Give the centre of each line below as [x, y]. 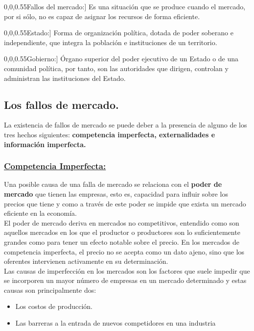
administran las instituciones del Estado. [65, 78]
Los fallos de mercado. [61, 104]
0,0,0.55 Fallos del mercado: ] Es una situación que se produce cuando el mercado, [125, 6]
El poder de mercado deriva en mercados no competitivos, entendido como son [122, 222]
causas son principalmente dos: [50, 290]
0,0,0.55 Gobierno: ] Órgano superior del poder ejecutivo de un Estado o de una [121, 59]
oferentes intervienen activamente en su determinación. [86, 261]
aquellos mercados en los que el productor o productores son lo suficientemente [122, 232]
